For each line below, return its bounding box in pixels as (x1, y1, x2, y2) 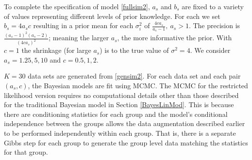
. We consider (190, 45, 231, 55)
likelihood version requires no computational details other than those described (4, 90, 239, 100)
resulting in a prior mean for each (33, 20, 134, 31)
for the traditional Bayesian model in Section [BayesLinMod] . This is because (4, 99, 234, 110)
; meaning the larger (49, 32, 109, 43)
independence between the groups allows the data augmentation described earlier (4, 118, 245, 128)
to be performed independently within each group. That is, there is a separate (4, 128, 236, 138)
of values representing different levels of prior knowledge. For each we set (4, 11, 220, 21)
